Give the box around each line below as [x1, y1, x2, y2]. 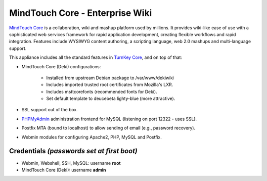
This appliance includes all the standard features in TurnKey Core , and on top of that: [9, 54, 182, 60]
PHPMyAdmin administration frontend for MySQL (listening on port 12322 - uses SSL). [21, 116, 197, 122]
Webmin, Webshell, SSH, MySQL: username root [21, 160, 121, 166]
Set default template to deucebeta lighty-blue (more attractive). [46, 95, 176, 101]
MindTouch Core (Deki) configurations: [21, 63, 101, 69]
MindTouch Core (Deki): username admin [21, 167, 106, 173]
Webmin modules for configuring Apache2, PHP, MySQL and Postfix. [21, 134, 162, 140]
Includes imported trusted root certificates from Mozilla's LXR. [46, 82, 173, 88]
